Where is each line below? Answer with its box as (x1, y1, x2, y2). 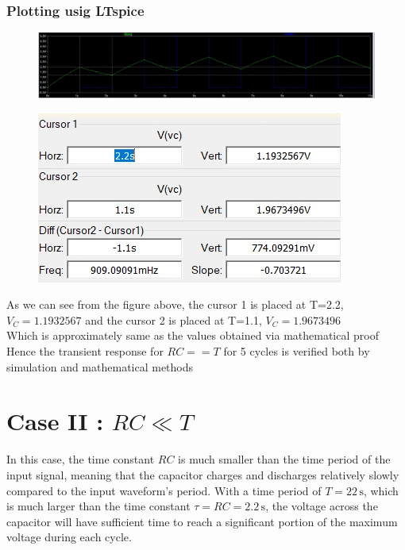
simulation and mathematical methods (6, 358, 194, 375)
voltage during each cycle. (6, 529, 132, 545)
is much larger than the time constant (6, 498, 191, 514)
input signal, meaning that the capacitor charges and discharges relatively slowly (6, 466, 399, 483)
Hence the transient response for (6, 343, 164, 359)
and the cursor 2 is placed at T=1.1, (85, 311, 262, 328)
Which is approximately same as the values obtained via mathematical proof (6, 327, 379, 344)
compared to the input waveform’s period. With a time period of (6, 482, 322, 498)
